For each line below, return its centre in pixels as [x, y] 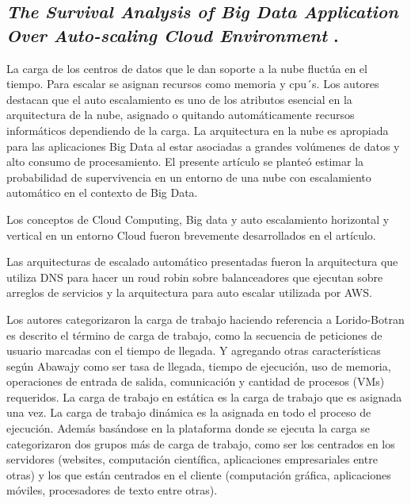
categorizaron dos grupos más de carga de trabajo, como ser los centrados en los [201, 443]
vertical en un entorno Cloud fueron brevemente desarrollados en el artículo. [191, 235]
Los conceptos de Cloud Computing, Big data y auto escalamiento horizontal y [198, 219]
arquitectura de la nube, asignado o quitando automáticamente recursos [181, 115]
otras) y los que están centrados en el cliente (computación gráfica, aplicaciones [199, 474]
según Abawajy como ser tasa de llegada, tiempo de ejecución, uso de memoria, [199, 365]
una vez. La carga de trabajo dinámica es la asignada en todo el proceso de [189, 412]
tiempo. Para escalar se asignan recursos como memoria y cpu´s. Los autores [193, 84]
